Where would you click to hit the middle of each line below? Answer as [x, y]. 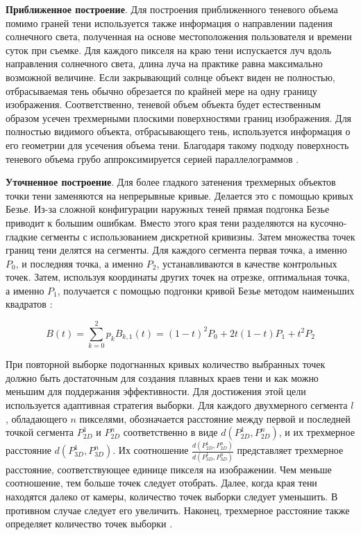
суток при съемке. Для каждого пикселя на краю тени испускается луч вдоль [169, 50]
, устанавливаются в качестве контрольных [247, 263]
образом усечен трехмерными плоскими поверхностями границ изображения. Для [179, 117]
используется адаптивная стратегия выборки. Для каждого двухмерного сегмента [177, 404]
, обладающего [36, 418]
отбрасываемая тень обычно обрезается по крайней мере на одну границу [161, 90]
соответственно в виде [170, 432]
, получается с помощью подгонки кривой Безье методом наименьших [206, 290]
